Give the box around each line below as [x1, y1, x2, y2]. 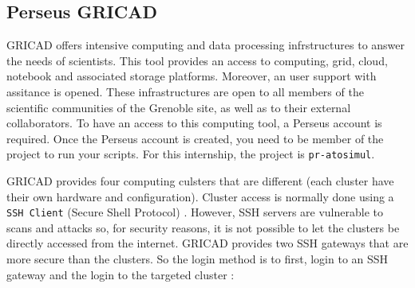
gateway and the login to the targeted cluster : [6, 266, 235, 282]
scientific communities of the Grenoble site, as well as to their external [6, 99, 351, 115]
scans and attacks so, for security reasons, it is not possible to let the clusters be [6, 219, 400, 235]
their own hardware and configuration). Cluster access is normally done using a [6, 188, 394, 204]
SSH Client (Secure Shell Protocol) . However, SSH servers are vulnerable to [6, 204, 383, 220]
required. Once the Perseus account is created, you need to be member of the [6, 130, 384, 146]
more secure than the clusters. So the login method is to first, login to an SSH [6, 251, 389, 267]
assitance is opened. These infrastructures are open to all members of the [6, 83, 364, 99]
